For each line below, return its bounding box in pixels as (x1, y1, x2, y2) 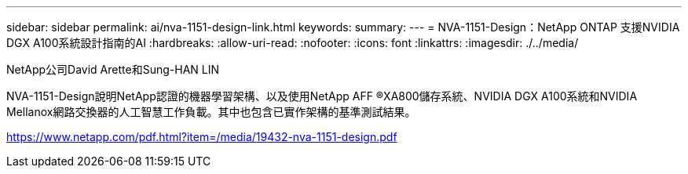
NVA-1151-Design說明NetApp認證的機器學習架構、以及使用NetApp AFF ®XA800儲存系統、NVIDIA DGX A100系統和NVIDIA (6, 89, 638, 103)
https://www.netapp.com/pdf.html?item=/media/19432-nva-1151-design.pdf (6, 130, 397, 143)
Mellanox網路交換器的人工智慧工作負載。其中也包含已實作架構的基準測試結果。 (6, 105, 416, 118)
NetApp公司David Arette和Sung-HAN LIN (6, 63, 219, 76)
